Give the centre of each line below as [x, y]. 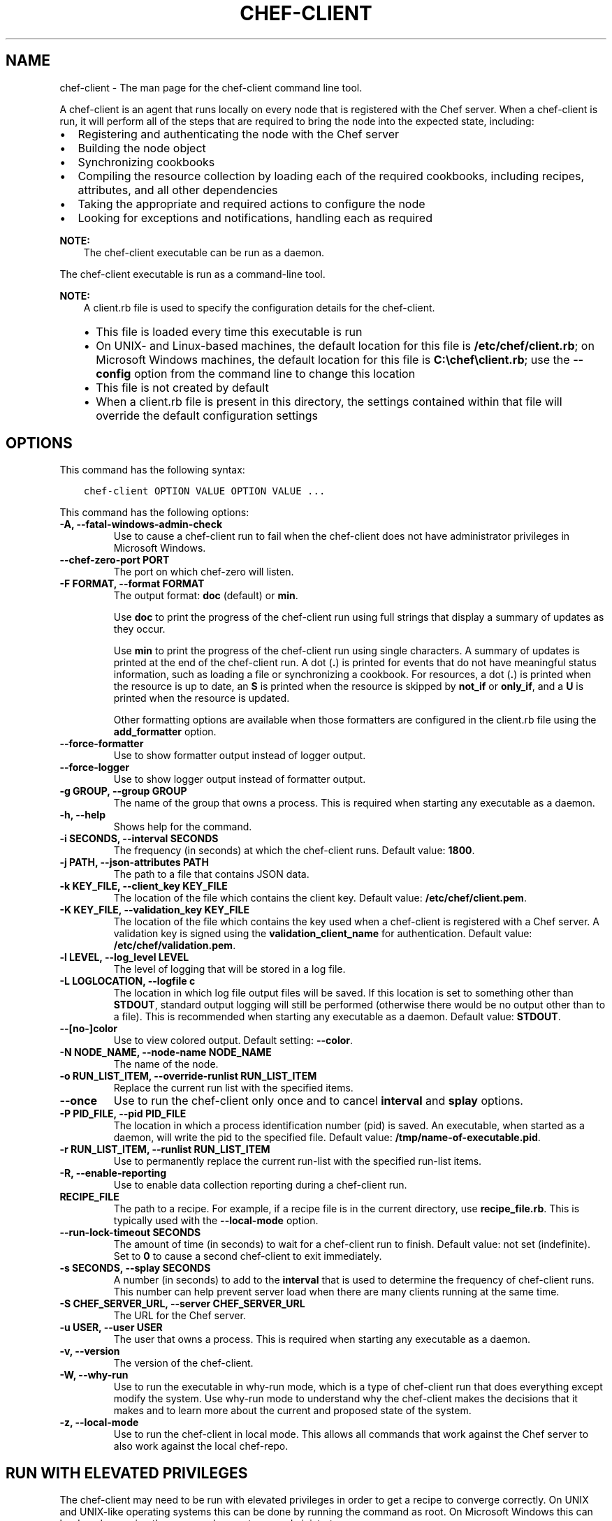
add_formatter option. [165, 732]
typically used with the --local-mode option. [216, 1221]
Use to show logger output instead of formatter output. [240, 779]
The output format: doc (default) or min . [206, 596]
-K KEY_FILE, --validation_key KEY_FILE [154, 910]
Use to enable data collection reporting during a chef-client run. [260, 1185]
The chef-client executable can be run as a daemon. [204, 252]
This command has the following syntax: [152, 470]
